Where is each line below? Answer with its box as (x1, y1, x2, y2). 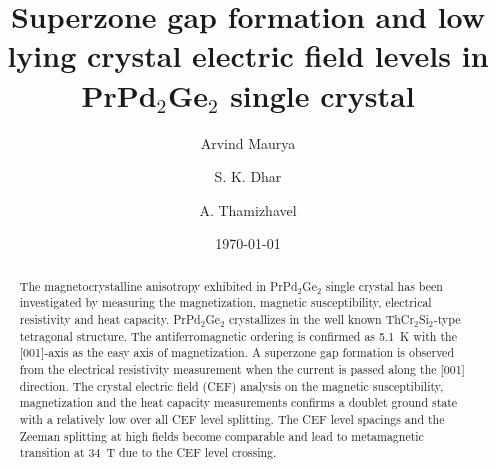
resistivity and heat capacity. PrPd (19, 310, 201, 327)
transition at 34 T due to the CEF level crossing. (19, 444, 277, 461)
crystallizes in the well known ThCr (228, 310, 415, 327)
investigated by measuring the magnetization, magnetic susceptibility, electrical (19, 294, 432, 311)
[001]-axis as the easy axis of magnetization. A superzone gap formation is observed (19, 344, 455, 361)
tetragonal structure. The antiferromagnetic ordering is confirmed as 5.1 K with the (19, 327, 457, 344)
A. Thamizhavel (199, 199, 297, 220)
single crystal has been (325, 277, 443, 294)
